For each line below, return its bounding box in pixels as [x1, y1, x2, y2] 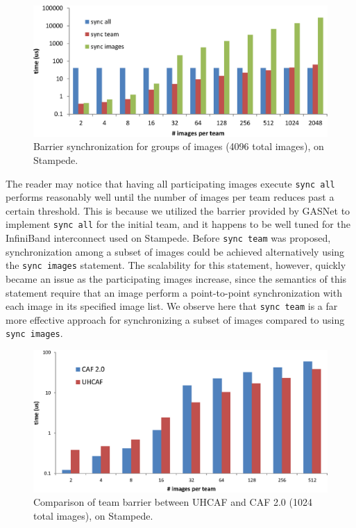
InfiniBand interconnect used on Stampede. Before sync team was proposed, [6, 231, 331, 245]
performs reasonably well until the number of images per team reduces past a [6, 190, 334, 204]
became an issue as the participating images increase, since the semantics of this [6, 272, 347, 286]
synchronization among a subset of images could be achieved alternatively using [6, 244, 345, 258]
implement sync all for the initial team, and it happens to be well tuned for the [6, 217, 350, 231]
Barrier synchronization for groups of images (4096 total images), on [33, 139, 324, 154]
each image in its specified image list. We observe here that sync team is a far [6, 299, 338, 313]
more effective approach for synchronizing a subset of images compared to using [6, 312, 345, 327]
